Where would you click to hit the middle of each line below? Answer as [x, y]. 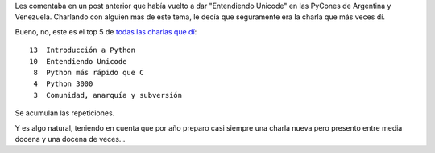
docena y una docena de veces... [70, 139]
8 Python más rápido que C [89, 72]
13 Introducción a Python [83, 50]
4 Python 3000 [63, 84]
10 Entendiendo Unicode [78, 61]
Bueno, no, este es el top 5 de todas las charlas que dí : [106, 31]
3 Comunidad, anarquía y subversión [108, 95]
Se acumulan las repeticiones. [65, 113]
